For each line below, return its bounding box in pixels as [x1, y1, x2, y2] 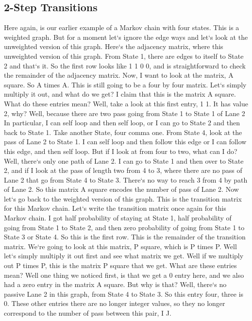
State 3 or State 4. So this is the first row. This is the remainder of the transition [4, 232, 246, 242]
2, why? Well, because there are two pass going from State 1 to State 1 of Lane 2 [4, 108, 245, 118]
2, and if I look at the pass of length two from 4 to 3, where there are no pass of [4, 165, 242, 175]
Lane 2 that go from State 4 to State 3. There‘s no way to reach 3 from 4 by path [4, 174, 248, 185]
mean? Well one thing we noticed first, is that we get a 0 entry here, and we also [4, 270, 244, 280]
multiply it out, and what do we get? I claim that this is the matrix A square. [4, 89, 236, 99]
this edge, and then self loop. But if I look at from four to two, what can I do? [4, 146, 237, 156]
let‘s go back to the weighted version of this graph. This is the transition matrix [4, 193, 242, 203]
